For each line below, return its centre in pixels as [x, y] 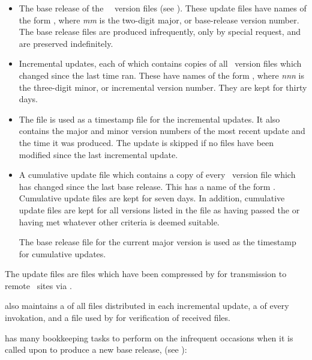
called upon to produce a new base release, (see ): [96, 349]
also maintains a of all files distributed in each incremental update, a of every [147, 306]
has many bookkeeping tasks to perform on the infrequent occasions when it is [149, 337]
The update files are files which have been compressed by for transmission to [146, 274]
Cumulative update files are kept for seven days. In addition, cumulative [152, 198]
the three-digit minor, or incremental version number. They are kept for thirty [163, 87]
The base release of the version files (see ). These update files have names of [163, 8]
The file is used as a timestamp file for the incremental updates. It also [149, 119]
